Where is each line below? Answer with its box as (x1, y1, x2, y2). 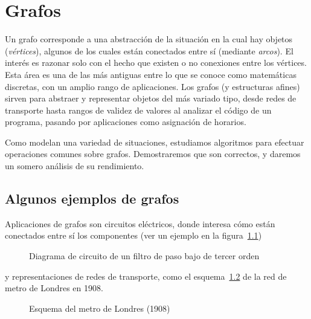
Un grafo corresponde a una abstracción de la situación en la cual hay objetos (5, 33, 293, 45)
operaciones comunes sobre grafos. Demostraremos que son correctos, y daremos (5, 147, 301, 160)
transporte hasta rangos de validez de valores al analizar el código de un (5, 103, 272, 116)
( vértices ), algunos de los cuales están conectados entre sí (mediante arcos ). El (5, 44, 293, 57)
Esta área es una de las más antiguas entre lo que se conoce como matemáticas (5, 68, 297, 80)
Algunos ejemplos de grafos (5, 189, 179, 208)
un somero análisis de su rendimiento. (5, 159, 144, 172)
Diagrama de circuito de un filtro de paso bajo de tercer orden (29, 250, 260, 262)
